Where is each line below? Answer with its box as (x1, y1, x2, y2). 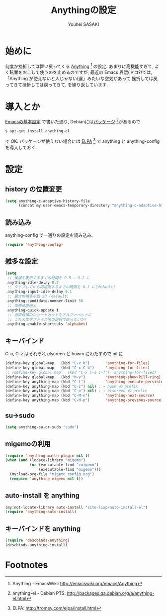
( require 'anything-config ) (5, 242, 64, 247)
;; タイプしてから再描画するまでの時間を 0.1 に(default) (7, 285, 116, 290)
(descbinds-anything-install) (5, 543, 68, 548)
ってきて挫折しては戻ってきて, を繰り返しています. (5, 82, 108, 88)
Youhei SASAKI (68, 21, 99, 27)
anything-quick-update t (7, 308, 59, 312)
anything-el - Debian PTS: (12, 590, 66, 596)
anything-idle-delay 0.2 (7, 280, 59, 285)
